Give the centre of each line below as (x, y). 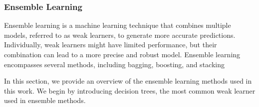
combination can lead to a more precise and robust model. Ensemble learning (122, 54)
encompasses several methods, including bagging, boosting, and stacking (114, 64)
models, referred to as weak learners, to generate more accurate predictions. (120, 35)
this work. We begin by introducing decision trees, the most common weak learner (130, 90)
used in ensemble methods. (45, 100)
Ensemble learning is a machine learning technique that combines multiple (118, 25)
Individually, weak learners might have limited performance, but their (111, 45)
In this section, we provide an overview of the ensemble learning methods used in (128, 81)
